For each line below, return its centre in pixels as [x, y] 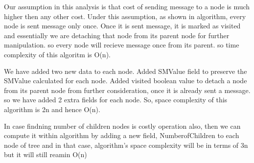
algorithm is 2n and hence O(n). [52, 109]
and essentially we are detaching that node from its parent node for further [117, 35]
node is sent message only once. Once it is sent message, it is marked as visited [122, 26]
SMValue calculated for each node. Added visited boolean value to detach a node [126, 81]
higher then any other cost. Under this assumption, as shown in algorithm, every [125, 16]
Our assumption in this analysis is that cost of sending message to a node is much [127, 6]
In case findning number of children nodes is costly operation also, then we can [122, 126]
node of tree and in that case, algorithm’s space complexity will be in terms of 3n [126, 145]
